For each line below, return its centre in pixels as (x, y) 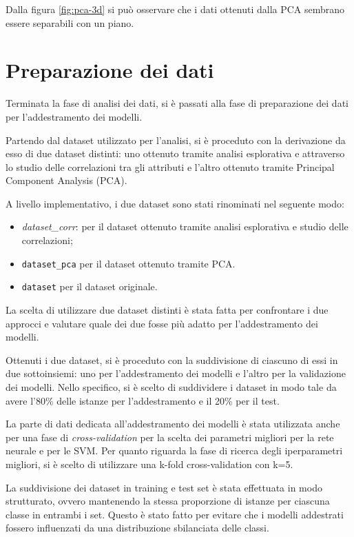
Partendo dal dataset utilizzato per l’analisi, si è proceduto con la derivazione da (176, 140)
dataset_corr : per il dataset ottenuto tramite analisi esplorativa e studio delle (185, 226)
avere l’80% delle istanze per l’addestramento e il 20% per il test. (143, 400)
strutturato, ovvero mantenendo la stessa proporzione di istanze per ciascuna (168, 501)
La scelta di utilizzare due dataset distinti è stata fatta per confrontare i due (167, 309)
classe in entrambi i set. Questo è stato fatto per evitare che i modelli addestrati (175, 514)
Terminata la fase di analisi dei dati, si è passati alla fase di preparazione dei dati (177, 103)
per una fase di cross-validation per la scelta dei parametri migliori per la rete (170, 437)
